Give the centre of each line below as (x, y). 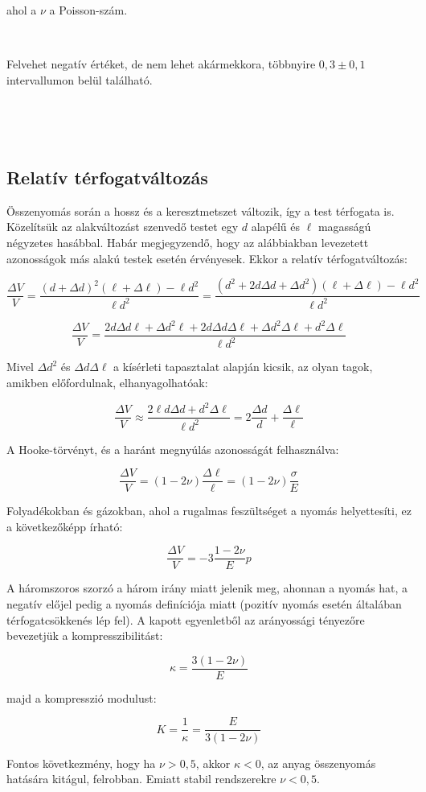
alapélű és (275, 227)
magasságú (344, 227)
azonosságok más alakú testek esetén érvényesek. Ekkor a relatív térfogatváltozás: (207, 258)
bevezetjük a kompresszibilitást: (85, 635)
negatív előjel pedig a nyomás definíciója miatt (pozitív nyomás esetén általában (204, 604)
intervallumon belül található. (80, 79)
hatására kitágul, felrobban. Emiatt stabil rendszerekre (141, 779)
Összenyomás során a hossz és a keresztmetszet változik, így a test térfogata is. (201, 210)
